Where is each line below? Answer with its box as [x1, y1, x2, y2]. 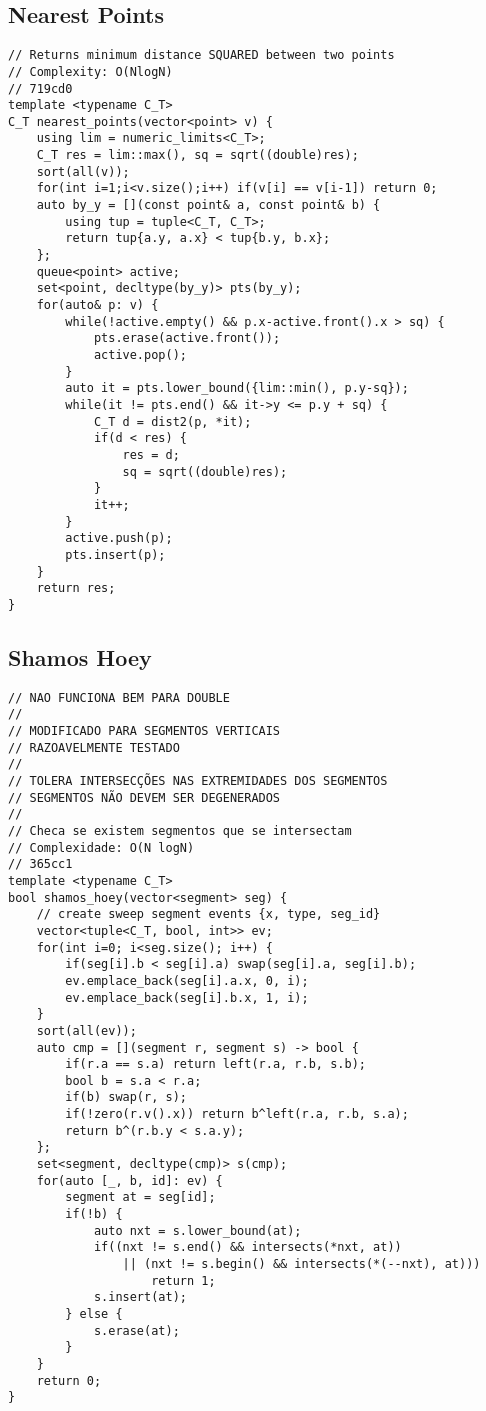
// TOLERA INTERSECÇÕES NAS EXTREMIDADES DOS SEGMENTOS [8, 774, 388, 788]
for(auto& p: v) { [36, 298, 159, 313]
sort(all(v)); [36, 164, 130, 179]
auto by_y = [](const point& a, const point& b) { [36, 198, 381, 213]
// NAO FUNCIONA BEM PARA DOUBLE [8, 690, 230, 705]
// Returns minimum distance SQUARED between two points [8, 48, 395, 63]
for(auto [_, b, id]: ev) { [36, 1173, 223, 1188]
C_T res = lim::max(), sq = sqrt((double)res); [36, 148, 359, 163]
